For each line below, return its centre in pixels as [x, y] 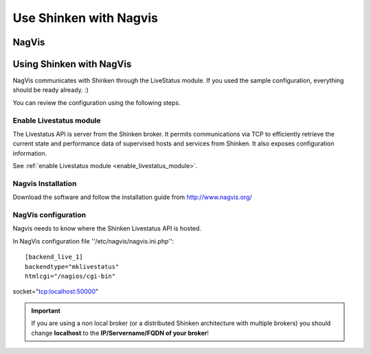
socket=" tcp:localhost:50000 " [56, 292]
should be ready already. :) [51, 90]
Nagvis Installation [45, 183]
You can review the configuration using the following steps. [97, 102]
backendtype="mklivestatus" [72, 267]
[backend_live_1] [54, 257]
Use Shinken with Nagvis [85, 18]
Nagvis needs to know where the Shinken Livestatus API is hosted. [107, 228]
